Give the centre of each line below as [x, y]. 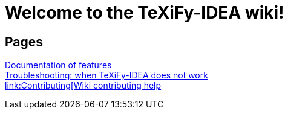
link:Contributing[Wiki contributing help [83, 86]
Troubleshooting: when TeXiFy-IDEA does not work [106, 75]
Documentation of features [58, 65]
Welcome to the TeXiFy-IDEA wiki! [145, 13]
